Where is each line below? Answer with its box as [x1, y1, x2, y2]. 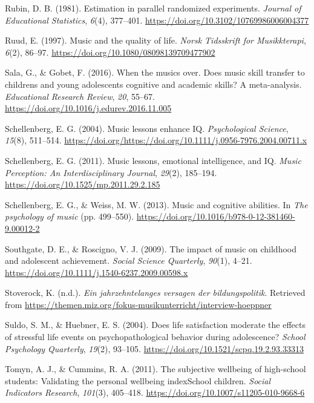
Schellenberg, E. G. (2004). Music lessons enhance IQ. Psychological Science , [5, 122, 289, 134]
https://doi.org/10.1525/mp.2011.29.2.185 [5, 178, 160, 191]
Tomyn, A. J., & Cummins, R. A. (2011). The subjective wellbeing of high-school [5, 362, 306, 375]
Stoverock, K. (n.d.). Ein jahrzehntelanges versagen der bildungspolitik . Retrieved [5, 286, 306, 299]
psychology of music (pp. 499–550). [5, 210, 134, 223]
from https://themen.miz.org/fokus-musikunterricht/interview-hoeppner [5, 298, 272, 310]
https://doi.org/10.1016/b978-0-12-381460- [136, 210, 295, 223]
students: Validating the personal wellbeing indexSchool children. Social [5, 374, 271, 387]
